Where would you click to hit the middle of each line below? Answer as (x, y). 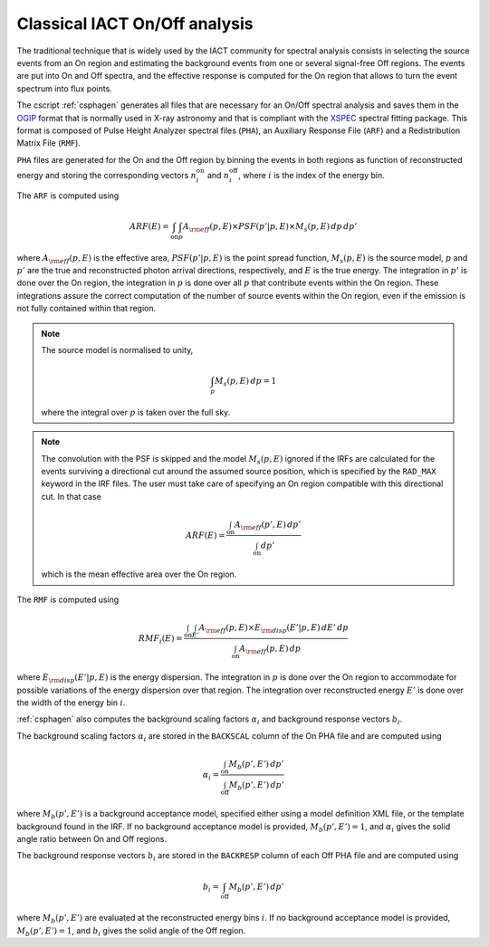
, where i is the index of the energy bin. (312, 175)
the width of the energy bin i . (71, 703)
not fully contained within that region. (86, 309)
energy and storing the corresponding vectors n (106, 175)
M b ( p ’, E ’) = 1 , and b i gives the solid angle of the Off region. (131, 931)
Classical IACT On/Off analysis (135, 24)
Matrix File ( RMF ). (49, 143)
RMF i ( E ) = (160, 639)
